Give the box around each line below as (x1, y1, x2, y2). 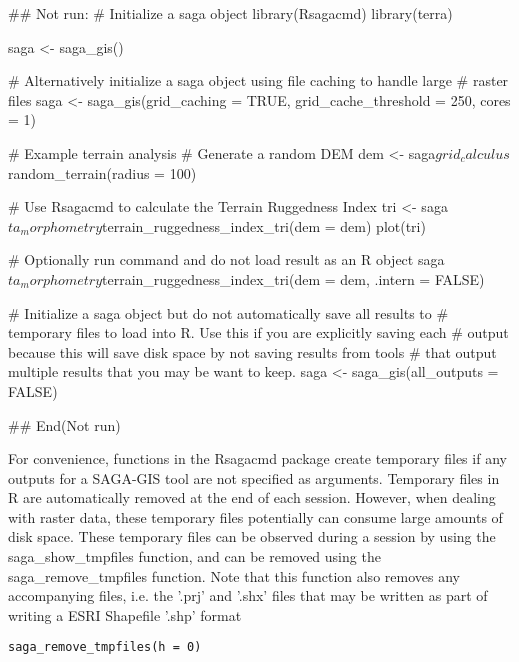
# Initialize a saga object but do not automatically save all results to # (8, 302, 449, 323)
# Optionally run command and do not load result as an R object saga (8, 249, 445, 270)
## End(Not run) (8, 414, 121, 435)
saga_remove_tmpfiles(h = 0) (8, 640, 202, 655)
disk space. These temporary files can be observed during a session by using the (8, 526, 496, 547)
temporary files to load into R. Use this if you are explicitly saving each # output (8, 322, 509, 343)
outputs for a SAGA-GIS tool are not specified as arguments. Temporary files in (8, 467, 500, 488)
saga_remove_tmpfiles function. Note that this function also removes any (8, 565, 460, 586)
